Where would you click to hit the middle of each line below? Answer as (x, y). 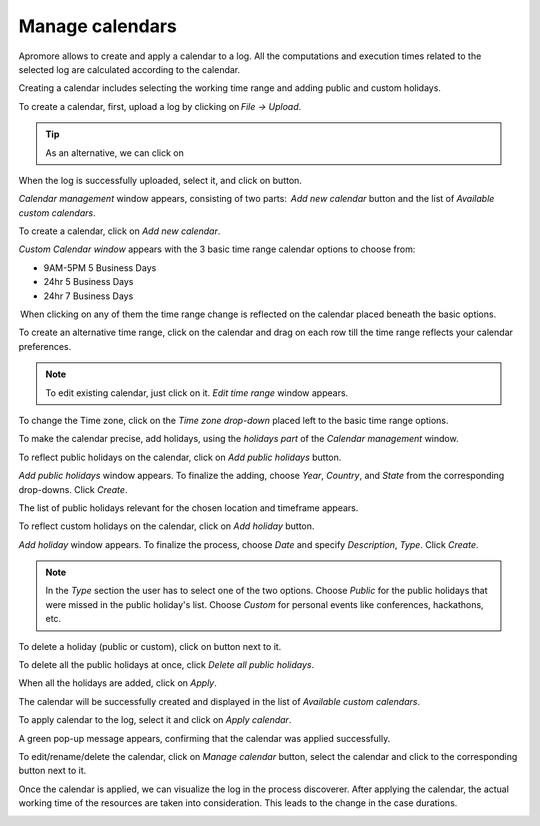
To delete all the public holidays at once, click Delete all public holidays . (166, 665)
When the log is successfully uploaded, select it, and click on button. (160, 180)
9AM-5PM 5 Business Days (100, 267)
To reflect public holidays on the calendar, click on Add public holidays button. (180, 457)
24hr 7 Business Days (88, 296)
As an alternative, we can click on (115, 152)
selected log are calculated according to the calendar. (129, 69)
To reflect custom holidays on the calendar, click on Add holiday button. (166, 526)
